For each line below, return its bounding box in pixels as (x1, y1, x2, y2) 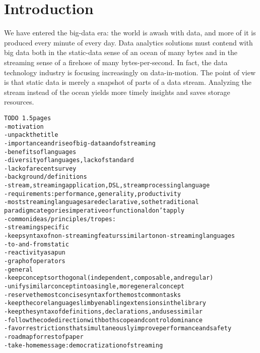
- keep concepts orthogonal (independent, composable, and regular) (4, 274, 214, 282)
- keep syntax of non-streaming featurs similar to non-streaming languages (4, 232, 235, 240)
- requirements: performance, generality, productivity (4, 190, 181, 197)
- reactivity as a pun (4, 249, 66, 257)
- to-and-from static (4, 240, 69, 248)
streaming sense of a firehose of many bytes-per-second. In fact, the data (4, 57, 228, 67)
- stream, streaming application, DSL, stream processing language (4, 182, 210, 189)
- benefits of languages (4, 148, 77, 156)
